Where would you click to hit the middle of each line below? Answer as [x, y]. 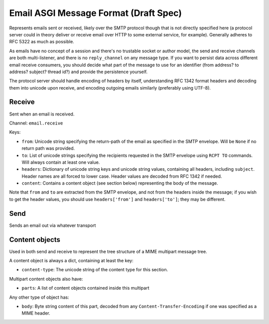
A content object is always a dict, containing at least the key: [71, 261]
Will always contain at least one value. [61, 162]
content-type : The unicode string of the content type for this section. [95, 270]
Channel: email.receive [36, 123]
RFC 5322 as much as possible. [42, 42]
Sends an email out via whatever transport [53, 225]
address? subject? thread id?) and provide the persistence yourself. [78, 72]
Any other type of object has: [39, 297]
